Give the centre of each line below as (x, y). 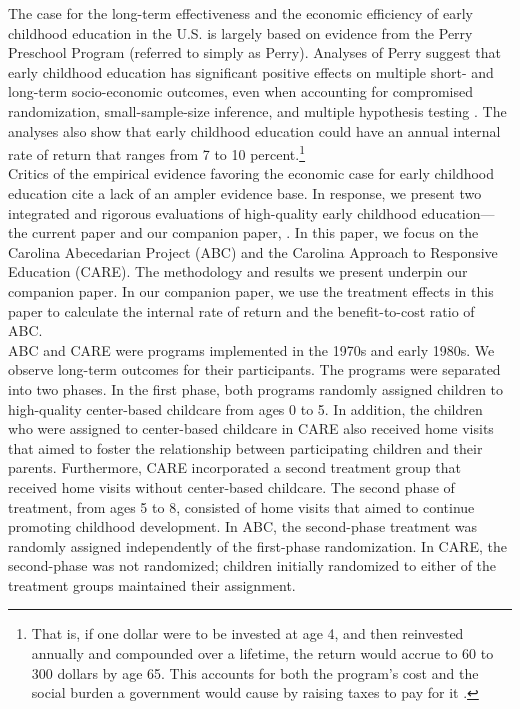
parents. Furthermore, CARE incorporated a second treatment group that (234, 467)
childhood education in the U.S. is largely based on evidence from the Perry (240, 32)
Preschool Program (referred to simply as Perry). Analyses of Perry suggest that (254, 52)
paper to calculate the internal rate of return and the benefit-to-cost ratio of (241, 310)
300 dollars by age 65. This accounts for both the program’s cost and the (255, 672)
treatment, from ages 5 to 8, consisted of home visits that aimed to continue (241, 506)
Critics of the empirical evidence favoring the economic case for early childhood (251, 173)
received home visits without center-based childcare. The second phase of (231, 486)
